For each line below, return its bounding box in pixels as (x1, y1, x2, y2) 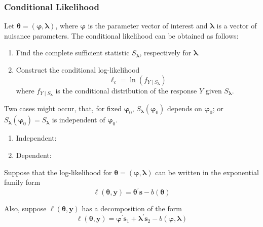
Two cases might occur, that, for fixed (4, 103, 122, 114)
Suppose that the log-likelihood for (4, 167, 112, 177)
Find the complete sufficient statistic (16, 47, 130, 58)
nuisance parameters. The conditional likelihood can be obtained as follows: (4, 30, 239, 41)
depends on (167, 103, 202, 114)
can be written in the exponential (155, 167, 259, 177)
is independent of (52, 114, 105, 125)
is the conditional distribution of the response (55, 85, 197, 95)
